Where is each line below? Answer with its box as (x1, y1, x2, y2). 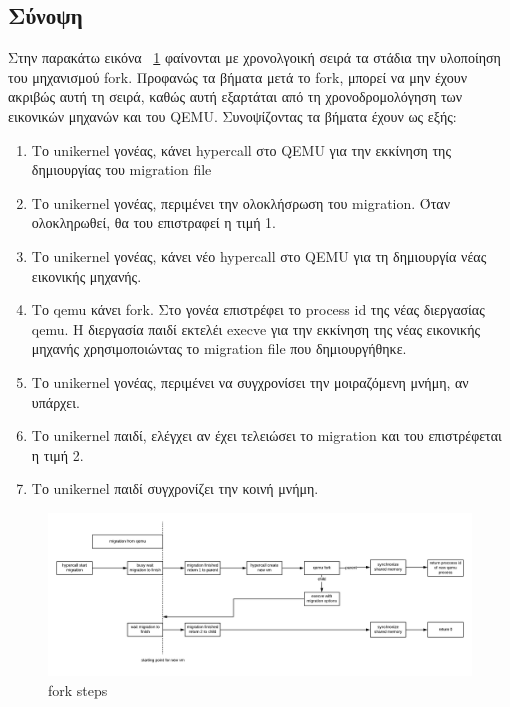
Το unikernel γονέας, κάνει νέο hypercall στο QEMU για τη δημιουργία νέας (31, 245, 487, 266)
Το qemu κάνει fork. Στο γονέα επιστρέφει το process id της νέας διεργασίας (31, 299, 485, 320)
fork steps (48, 679, 108, 700)
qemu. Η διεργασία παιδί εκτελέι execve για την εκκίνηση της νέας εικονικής (31, 318, 481, 339)
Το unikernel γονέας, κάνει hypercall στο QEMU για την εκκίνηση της (31, 139, 451, 160)
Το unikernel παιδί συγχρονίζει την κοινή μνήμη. (31, 478, 319, 499)
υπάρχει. (31, 391, 80, 412)
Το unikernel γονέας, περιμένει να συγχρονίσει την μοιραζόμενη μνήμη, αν (31, 371, 469, 392)
